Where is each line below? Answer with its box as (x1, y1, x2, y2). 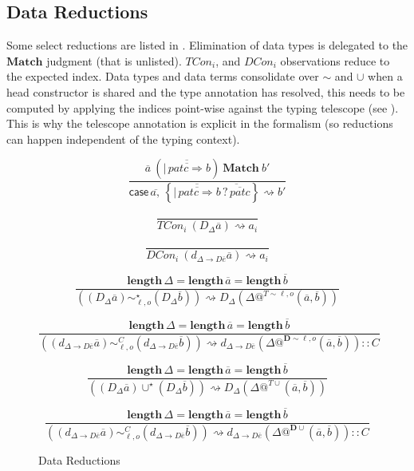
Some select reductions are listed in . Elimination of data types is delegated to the (6, 37, 408, 53)
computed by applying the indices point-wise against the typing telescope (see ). (6, 99, 399, 116)
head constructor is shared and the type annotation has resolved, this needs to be (6, 83, 405, 100)
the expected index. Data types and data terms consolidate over (6, 68, 319, 85)
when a (368, 68, 403, 85)
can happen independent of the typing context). (6, 130, 240, 147)
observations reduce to (280, 52, 390, 69)
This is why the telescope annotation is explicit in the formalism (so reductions (6, 115, 393, 132)
